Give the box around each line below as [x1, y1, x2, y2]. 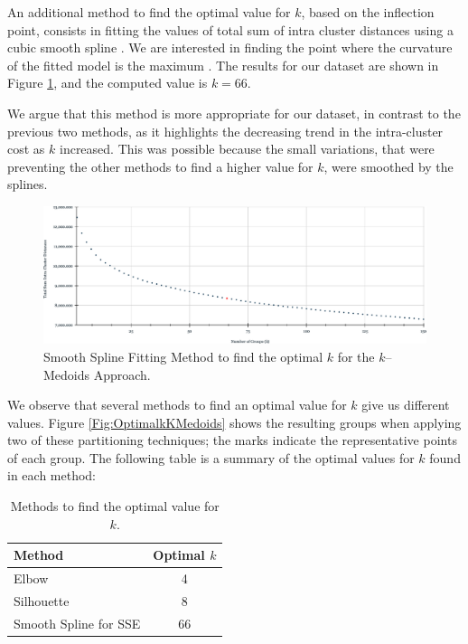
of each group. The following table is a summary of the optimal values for [7, 448, 415, 467]
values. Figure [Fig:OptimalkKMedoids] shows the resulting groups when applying [7, 412, 462, 431]
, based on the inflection [301, 3, 435, 21]
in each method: [7, 466, 96, 485]
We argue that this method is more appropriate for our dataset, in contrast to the [7, 103, 461, 122]
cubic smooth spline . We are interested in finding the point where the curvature [7, 38, 453, 57]
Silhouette [14, 591, 70, 610]
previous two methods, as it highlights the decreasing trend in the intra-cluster [7, 121, 444, 140]
